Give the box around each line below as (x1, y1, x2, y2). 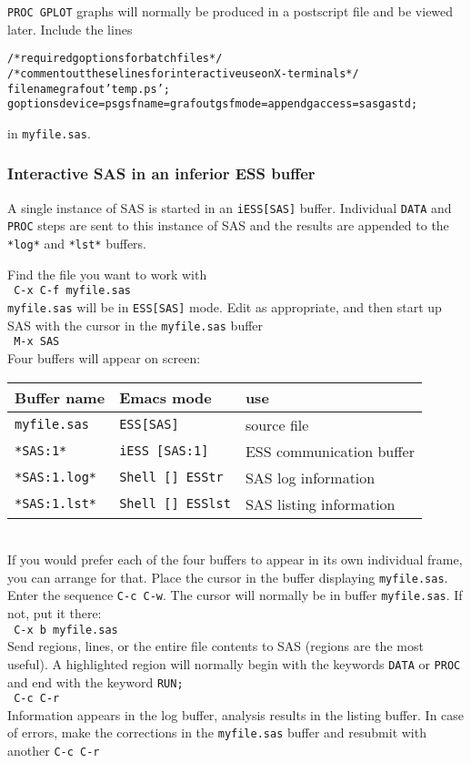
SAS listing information (245, 493, 396, 514)
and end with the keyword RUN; (7, 672, 184, 691)
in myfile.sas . (7, 123, 91, 142)
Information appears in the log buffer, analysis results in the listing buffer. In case (7, 705, 465, 724)
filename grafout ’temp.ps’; (7, 82, 170, 96)
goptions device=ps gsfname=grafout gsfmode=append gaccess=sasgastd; (7, 97, 418, 111)
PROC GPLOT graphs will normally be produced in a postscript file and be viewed (7, 2, 454, 20)
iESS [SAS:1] (119, 443, 209, 459)
